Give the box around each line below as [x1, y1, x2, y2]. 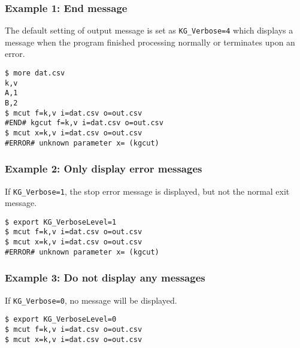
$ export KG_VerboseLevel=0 [5, 315, 117, 324]
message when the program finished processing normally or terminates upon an [5, 35, 295, 48]
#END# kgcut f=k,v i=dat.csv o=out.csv [5, 119, 163, 128]
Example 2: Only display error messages [5, 161, 202, 176]
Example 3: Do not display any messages [5, 270, 205, 285]
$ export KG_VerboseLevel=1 [5, 217, 117, 226]
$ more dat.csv [5, 69, 65, 78]
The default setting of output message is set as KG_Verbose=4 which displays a [5, 24, 293, 37]
